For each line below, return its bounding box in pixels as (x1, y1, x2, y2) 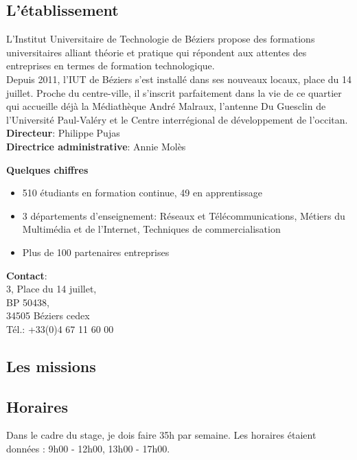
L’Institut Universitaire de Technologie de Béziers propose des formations (6, 32, 315, 46)
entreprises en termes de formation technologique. (6, 58, 215, 73)
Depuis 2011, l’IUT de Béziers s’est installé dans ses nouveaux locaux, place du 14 (6, 71, 352, 86)
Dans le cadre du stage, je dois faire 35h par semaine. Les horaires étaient (6, 428, 316, 442)
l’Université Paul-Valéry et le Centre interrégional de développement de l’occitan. (6, 112, 348, 126)
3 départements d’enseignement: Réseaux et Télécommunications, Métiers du (22, 208, 345, 222)
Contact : (6, 268, 47, 282)
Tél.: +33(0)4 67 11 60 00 (6, 321, 114, 336)
